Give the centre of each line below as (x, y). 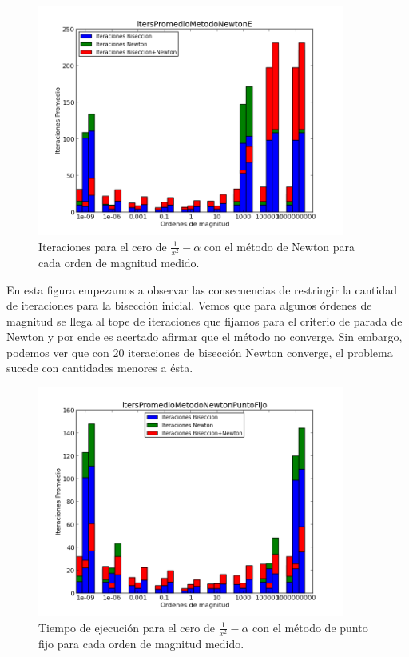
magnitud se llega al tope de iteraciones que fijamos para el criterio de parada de (204, 320)
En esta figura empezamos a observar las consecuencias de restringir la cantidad (202, 289)
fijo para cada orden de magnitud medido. (141, 643)
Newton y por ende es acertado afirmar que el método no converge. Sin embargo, (204, 337)
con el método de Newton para (280, 246)
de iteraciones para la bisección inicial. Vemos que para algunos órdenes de (189, 305)
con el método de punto (310, 627)
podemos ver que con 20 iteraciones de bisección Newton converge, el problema (200, 352)
